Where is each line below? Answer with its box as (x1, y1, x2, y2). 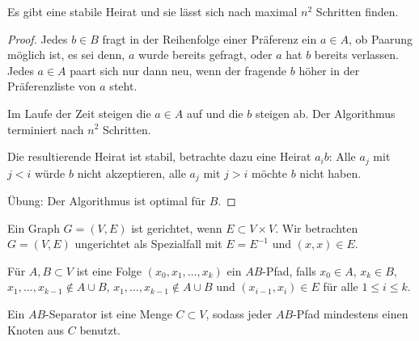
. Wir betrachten (275, 219, 358, 236)
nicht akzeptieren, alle (77, 164, 186, 181)
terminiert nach (7, 120, 84, 137)
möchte (252, 164, 287, 181)
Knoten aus (7, 321, 65, 338)
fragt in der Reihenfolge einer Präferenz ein (102, 30, 317, 47)
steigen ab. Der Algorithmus (255, 104, 396, 121)
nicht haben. (299, 164, 362, 181)
